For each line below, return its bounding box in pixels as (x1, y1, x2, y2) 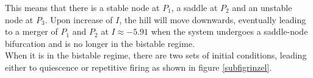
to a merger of (5, 25, 58, 38)
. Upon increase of (45, 13, 113, 26)
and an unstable (232, 1, 292, 13)
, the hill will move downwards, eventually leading (119, 13, 306, 26)
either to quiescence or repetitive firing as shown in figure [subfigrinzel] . (5, 60, 272, 73)
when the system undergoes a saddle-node (151, 25, 308, 38)
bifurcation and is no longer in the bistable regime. (5, 37, 195, 49)
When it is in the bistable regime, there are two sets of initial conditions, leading (5, 49, 307, 62)
